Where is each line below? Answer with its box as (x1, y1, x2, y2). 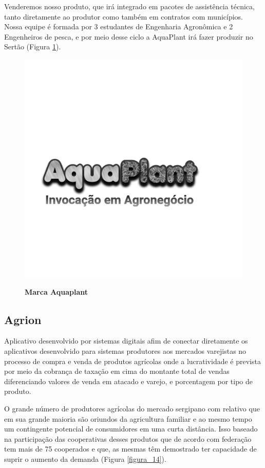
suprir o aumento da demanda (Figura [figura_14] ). (4, 453, 166, 464)
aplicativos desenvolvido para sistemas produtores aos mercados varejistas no (4, 345, 247, 356)
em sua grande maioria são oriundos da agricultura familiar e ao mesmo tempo (4, 413, 252, 424)
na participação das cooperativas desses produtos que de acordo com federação (4, 433, 252, 444)
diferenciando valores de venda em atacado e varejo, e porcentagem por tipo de (4, 375, 253, 386)
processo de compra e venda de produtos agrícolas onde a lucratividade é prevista (4, 355, 261, 366)
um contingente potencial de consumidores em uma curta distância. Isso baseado (4, 423, 258, 434)
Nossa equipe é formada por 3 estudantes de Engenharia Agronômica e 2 (4, 21, 233, 32)
